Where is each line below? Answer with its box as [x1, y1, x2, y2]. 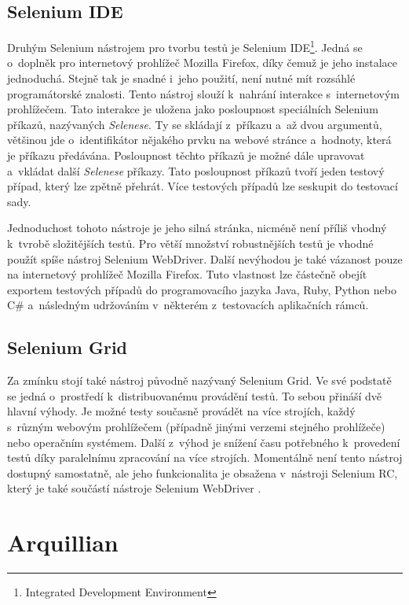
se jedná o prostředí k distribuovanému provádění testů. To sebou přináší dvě [7, 387, 382, 404]
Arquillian [7, 526, 119, 559]
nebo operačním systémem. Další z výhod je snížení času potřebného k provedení [7, 433, 400, 450]
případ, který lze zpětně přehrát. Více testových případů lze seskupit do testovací [7, 178, 398, 194]
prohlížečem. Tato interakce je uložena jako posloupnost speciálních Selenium [7, 101, 378, 117]
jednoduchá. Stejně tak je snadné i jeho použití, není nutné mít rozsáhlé [7, 70, 356, 87]
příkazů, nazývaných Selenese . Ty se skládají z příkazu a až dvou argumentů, [7, 116, 382, 132]
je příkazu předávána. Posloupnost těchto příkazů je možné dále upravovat [7, 147, 365, 164]
